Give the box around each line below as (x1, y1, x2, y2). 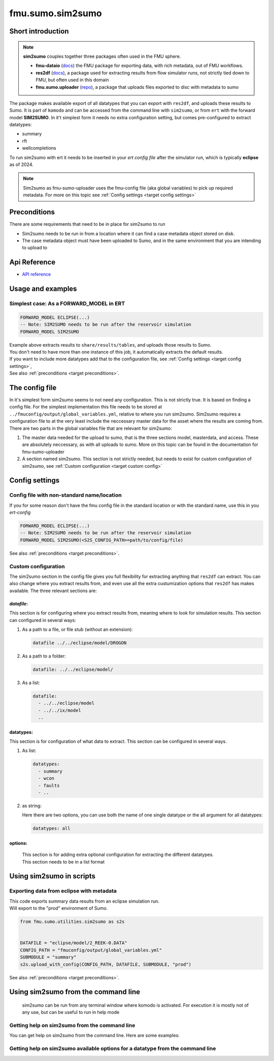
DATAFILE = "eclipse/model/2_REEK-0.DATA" (20, 940, 127, 946)
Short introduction (9, 27, 69, 36)
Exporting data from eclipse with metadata (9, 887, 117, 895)
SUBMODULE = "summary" (20, 954, 77, 960)
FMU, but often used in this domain (36, 77, 109, 83)
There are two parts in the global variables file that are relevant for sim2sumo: (9, 425, 172, 431)
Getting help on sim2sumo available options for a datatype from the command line (9, 1045, 216, 1052)
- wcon (38, 775, 55, 781)
